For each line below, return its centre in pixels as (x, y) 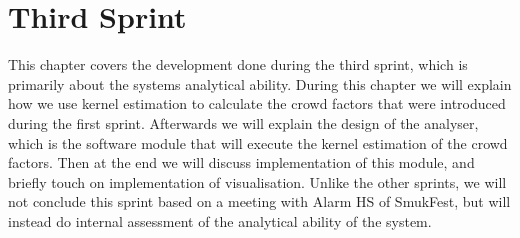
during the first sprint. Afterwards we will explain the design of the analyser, (243, 122)
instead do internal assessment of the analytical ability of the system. (220, 220)
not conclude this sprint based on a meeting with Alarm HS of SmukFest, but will (259, 201)
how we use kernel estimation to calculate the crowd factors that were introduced (257, 103)
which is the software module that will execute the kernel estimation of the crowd (258, 142)
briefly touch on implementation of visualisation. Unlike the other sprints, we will (257, 181)
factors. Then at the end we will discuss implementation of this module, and (241, 162)
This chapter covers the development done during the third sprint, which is (238, 64)
